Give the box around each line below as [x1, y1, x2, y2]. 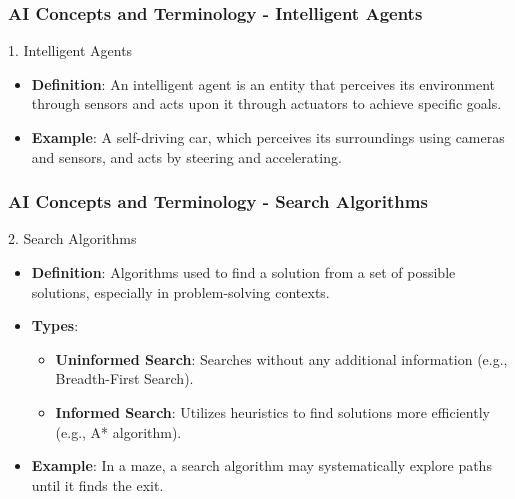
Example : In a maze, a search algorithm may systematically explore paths [31, 455, 492, 476]
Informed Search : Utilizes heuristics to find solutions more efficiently [55, 401, 490, 422]
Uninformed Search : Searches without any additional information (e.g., [55, 348, 508, 369]
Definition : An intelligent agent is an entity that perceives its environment [31, 73, 496, 94]
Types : [31, 315, 79, 336]
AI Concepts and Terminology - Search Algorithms [8, 189, 428, 214]
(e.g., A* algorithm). [55, 421, 182, 442]
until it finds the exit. [31, 474, 164, 495]
